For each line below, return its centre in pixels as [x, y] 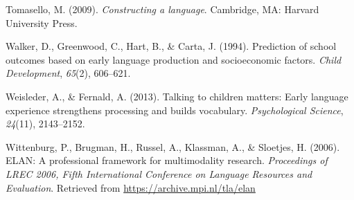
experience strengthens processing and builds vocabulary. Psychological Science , [175, 110]
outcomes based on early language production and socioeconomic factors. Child [174, 59]
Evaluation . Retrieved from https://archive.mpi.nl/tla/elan [131, 187]
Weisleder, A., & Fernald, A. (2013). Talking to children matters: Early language [177, 96]
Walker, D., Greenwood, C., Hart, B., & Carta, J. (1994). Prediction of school [171, 46]
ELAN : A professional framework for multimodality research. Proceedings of [167, 160]
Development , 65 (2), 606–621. [68, 73]
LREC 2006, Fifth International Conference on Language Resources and [159, 173]
